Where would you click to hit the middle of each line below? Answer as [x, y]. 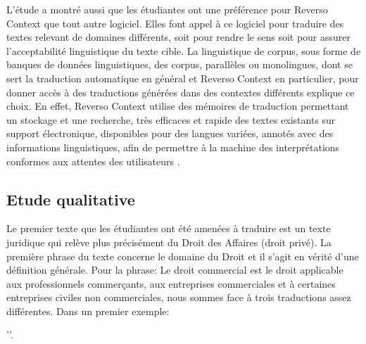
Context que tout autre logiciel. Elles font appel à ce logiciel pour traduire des [175, 23]
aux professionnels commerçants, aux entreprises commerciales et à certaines [171, 283]
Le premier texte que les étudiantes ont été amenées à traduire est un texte [169, 228]
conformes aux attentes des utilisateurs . [93, 161]
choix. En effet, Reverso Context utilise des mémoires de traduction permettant [178, 106]
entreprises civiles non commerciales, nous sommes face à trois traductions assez [179, 297]
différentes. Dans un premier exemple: [88, 311]
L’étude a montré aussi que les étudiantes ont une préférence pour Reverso [167, 9]
